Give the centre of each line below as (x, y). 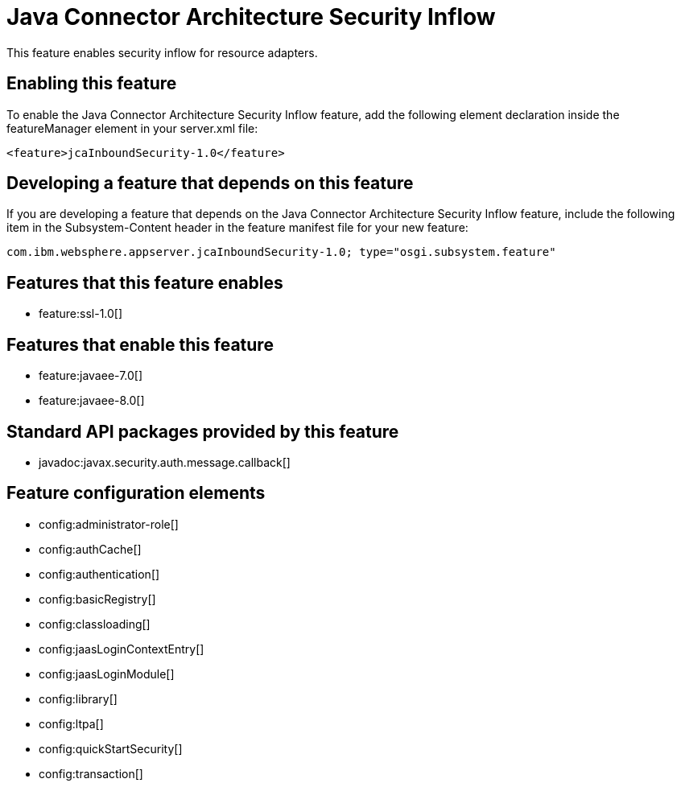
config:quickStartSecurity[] (111, 748)
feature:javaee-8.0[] (92, 401)
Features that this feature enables (145, 282)
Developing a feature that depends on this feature (210, 183)
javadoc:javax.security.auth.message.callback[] (165, 462)
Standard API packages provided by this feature (203, 431)
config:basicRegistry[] (97, 599)
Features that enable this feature (140, 344)
